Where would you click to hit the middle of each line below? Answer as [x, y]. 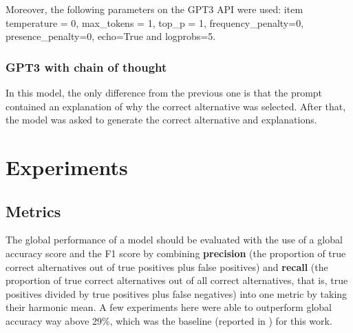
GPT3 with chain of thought [86, 67]
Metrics [33, 211]
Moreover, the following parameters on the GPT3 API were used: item [154, 9]
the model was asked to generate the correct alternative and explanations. [161, 120]
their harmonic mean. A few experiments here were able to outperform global [169, 307]
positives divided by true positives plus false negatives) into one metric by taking [176, 293]
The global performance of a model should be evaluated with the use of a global [174, 240]
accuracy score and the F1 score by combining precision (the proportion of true [176, 253]
